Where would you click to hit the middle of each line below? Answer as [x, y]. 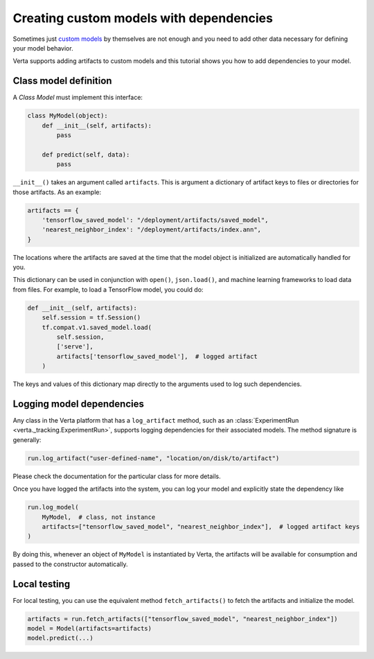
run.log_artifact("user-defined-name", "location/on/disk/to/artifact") [153, 458]
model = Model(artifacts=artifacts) [90, 629]
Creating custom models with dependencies [143, 18]
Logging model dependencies [79, 404]
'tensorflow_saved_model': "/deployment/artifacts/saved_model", [155, 220]
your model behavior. [43, 48]
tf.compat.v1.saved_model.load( [97, 327]
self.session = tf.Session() [91, 318]
